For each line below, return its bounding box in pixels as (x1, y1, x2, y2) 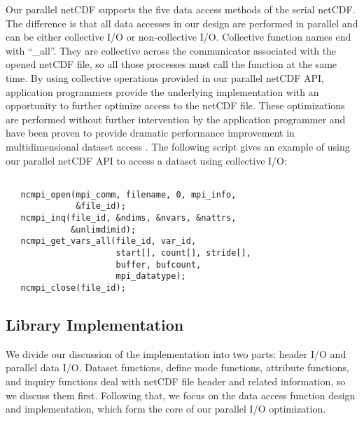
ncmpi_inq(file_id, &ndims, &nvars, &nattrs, (20, 213, 237, 223)
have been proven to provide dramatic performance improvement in (6, 125, 295, 140)
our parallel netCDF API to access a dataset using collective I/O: (6, 153, 287, 167)
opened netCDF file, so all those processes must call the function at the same (6, 57, 337, 71)
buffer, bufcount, (115, 259, 202, 270)
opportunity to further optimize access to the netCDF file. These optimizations (6, 98, 345, 113)
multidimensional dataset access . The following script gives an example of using (6, 139, 350, 153)
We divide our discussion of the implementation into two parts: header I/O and (6, 346, 346, 361)
